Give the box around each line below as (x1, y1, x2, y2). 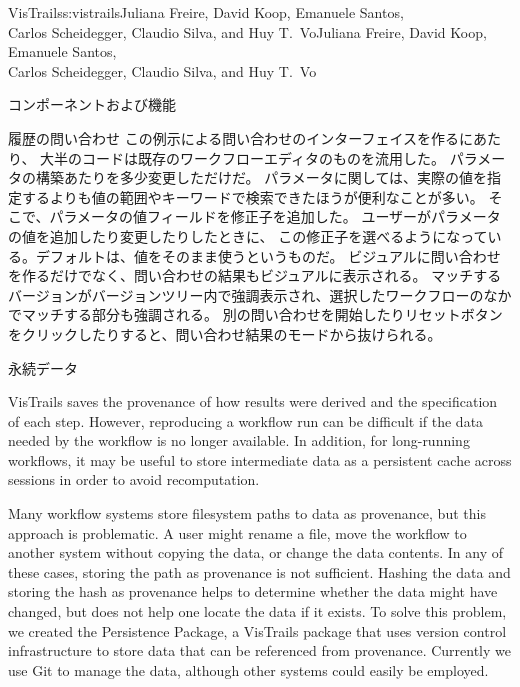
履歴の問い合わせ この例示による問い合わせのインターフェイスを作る (8, 127, 459, 148)
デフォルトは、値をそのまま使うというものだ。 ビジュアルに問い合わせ (35, 245, 501, 266)
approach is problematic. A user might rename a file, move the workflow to (8, 522, 467, 543)
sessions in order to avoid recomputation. (8, 469, 260, 490)
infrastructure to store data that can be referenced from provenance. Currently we (8, 640, 511, 661)
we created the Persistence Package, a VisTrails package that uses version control (8, 620, 507, 641)
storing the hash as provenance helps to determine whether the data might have (8, 581, 498, 602)
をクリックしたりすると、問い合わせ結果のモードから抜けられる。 (8, 323, 442, 344)
